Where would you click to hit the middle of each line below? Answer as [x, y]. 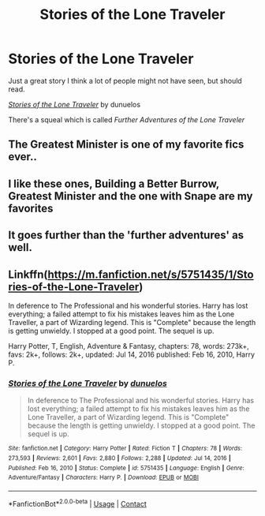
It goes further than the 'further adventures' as [126, 236]
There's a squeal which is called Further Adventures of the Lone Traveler [127, 119]
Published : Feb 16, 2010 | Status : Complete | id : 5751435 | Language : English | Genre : [126, 468]
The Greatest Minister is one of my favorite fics [126, 145]
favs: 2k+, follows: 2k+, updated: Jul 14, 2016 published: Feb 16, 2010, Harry [131, 354]
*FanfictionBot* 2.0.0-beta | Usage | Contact [78, 503]
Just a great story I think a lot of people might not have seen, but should [125, 80]
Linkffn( [28, 274]
